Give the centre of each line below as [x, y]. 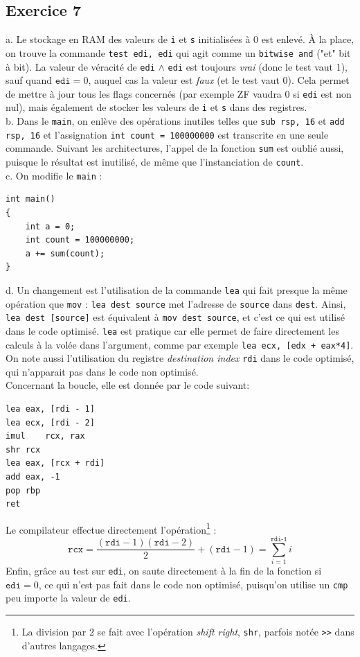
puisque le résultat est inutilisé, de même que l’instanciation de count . [155, 162]
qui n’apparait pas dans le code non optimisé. [102, 371]
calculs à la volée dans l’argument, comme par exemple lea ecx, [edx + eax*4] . [180, 344]
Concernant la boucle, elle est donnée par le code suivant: [128, 385]
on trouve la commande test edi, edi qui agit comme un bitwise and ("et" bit [178, 52]
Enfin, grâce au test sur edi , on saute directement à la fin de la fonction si [164, 571]
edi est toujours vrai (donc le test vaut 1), [258, 66]
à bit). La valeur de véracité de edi [80, 66]
